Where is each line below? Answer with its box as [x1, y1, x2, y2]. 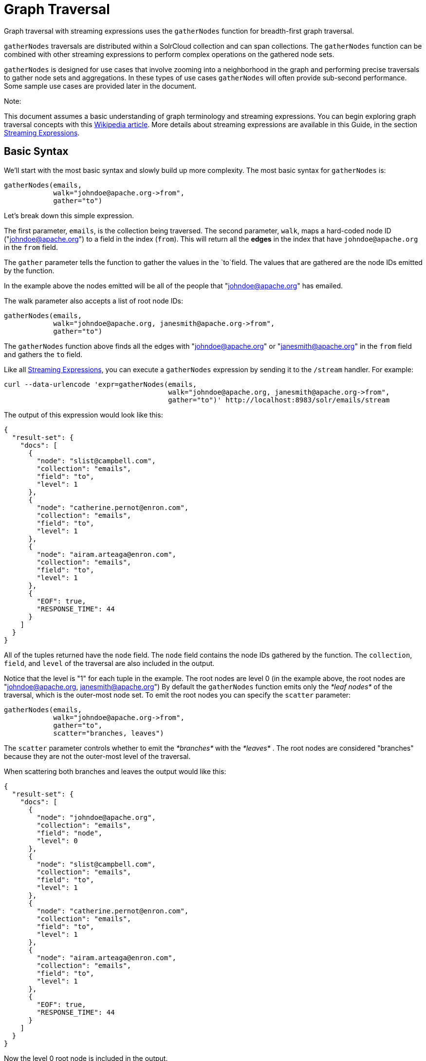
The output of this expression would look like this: [4, 410, 163, 419]
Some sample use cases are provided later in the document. [4, 81, 197, 90]
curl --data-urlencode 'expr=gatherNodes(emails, [4, 380, 197, 388]
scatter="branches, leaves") [53, 729, 164, 737]
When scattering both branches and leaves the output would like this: [4, 767, 226, 776]
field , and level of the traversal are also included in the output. [4, 659, 215, 667]
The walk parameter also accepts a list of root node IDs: [4, 296, 183, 305]
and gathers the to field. [4, 350, 83, 359]
